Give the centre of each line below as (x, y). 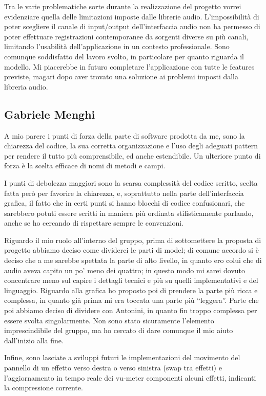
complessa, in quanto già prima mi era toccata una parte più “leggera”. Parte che (131, 300)
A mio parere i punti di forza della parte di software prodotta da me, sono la (125, 135)
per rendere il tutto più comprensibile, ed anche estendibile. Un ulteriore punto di (132, 155)
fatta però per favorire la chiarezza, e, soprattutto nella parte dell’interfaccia (124, 193)
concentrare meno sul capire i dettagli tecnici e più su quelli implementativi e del (131, 280)
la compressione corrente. (44, 388)
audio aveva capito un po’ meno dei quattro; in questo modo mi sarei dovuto (125, 270)
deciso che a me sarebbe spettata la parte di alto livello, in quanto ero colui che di (133, 260)
